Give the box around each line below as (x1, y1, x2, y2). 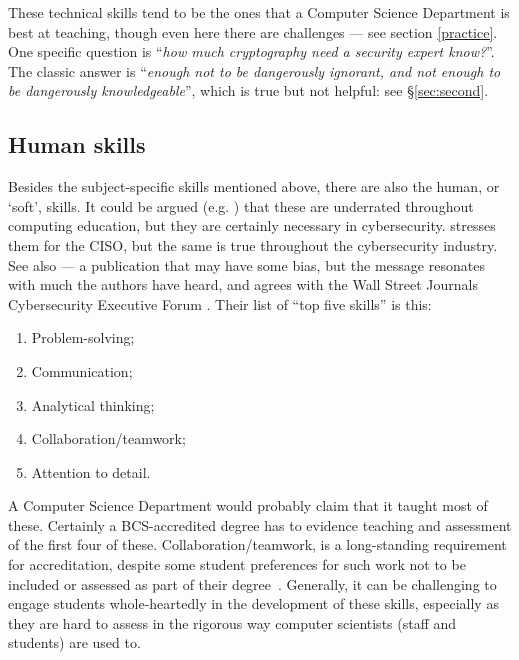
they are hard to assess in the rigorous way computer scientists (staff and (8, 612, 457, 633)
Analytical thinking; (31, 394, 155, 415)
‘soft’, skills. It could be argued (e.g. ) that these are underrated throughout (8, 195, 474, 216)
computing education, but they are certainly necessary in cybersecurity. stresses (8, 215, 496, 236)
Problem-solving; (31, 327, 135, 348)
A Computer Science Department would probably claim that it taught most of (8, 495, 488, 516)
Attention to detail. (31, 461, 151, 482)
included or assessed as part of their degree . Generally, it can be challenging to (8, 573, 497, 594)
